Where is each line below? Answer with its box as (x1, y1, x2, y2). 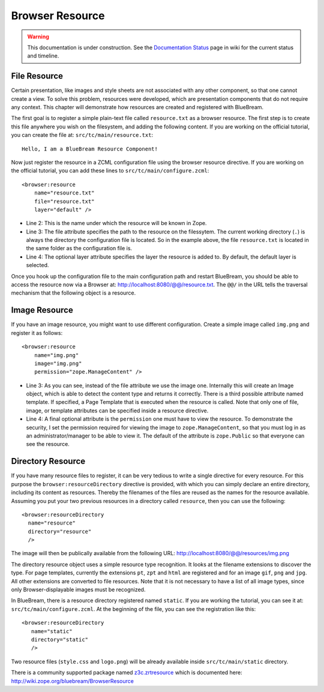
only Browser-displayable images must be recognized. (11, 586, 146, 594)
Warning (27, 33, 49, 40)
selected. (26, 262, 49, 269)
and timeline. (27, 52, 59, 59)
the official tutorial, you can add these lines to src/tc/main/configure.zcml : (11, 167, 209, 174)
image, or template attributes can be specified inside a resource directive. (26, 407, 209, 414)
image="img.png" (34, 360, 82, 367)
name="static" (31, 628, 73, 634)
